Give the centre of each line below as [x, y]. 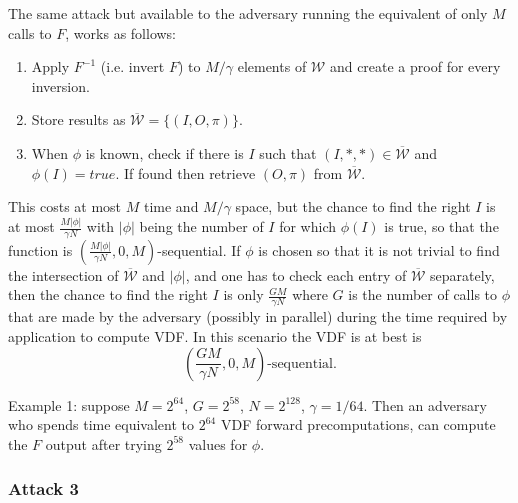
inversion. [60, 85]
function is [40, 249]
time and [171, 206]
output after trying [103, 443]
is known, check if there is [164, 152]
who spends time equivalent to [101, 424]
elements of [272, 66]
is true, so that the [441, 226]
